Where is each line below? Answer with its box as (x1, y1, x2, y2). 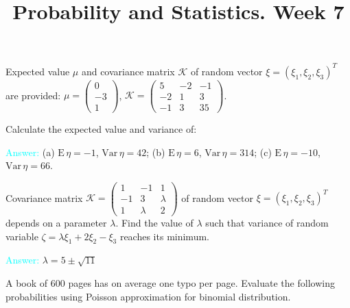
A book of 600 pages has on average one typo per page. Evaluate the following (5, 275, 335, 290)
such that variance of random (205, 215, 329, 229)
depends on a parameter (5, 215, 107, 229)
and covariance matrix (81, 64, 175, 78)
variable (5, 229, 38, 243)
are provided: (5, 88, 61, 102)
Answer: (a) (5, 144, 55, 159)
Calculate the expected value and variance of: (5, 122, 197, 136)
